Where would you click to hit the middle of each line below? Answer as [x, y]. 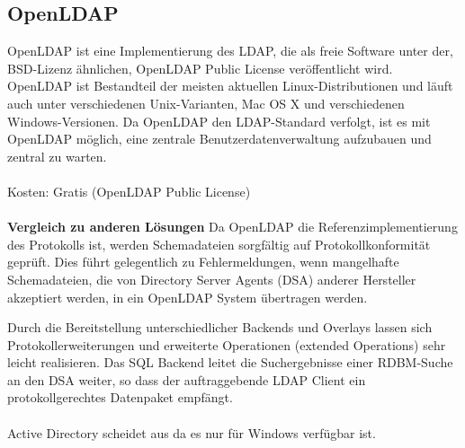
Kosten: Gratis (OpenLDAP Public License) [129, 191]
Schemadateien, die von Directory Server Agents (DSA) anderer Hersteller [212, 279]
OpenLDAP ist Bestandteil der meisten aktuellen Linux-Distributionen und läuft [230, 86]
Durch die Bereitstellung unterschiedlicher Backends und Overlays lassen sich [220, 327]
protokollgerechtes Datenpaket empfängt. [120, 397]
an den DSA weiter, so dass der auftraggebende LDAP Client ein [187, 379]
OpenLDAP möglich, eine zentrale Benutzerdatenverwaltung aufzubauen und [219, 139]
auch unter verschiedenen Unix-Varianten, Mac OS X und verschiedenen [206, 103]
